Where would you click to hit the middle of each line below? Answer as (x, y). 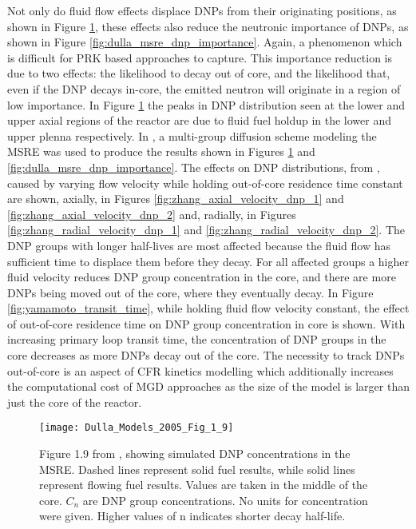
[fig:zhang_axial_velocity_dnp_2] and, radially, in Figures (152, 214)
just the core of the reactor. (75, 402)
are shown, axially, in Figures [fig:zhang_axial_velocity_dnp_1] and (176, 199)
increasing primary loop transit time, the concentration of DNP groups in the (197, 339)
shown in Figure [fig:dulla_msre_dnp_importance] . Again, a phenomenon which (205, 42)
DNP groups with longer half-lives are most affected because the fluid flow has (199, 245)
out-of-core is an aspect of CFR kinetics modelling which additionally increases (200, 370)
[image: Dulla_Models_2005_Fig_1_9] (137, 428)
